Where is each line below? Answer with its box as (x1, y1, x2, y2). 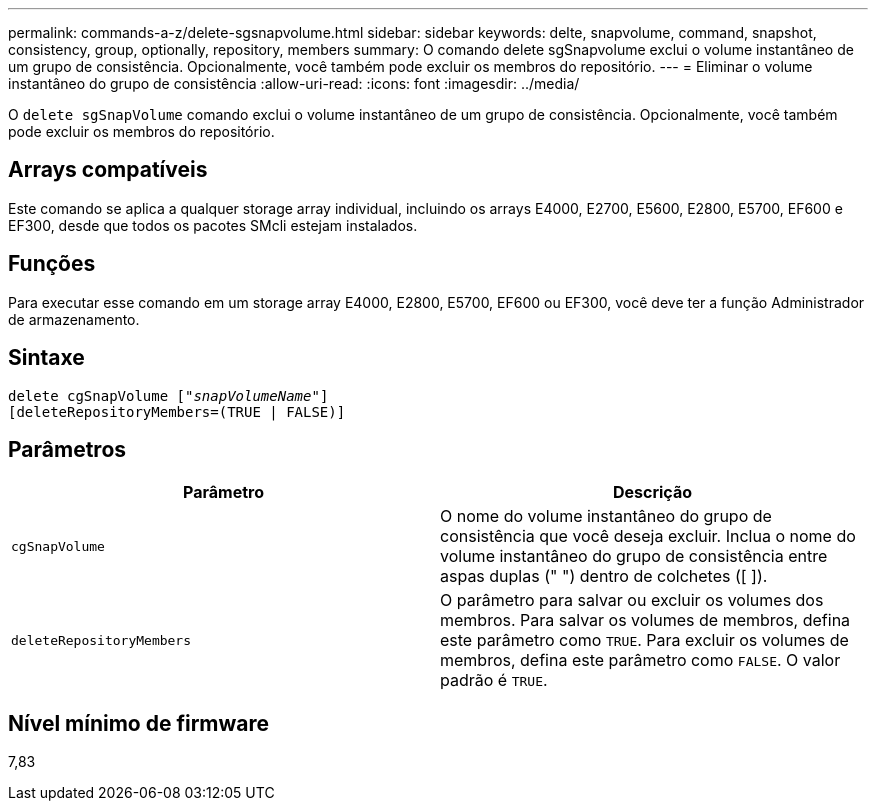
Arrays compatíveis (8, 157, 208, 183)
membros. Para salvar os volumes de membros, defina (440, 610, 851, 631)
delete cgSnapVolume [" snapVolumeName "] (8, 387, 329, 404)
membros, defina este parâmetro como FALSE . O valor (440, 650, 841, 671)
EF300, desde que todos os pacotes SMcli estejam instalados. (8, 216, 418, 234)
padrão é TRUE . (440, 670, 548, 691)
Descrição (612, 482, 693, 503)
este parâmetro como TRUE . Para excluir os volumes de (440, 630, 849, 651)
